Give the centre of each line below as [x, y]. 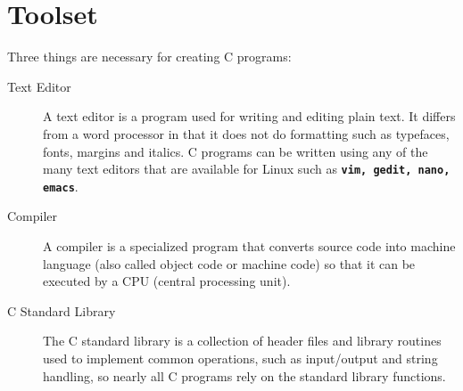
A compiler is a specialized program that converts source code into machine [249, 246]
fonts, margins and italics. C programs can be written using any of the [236, 151]
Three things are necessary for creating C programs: [149, 57]
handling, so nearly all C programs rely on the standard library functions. [244, 375]
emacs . [61, 186]
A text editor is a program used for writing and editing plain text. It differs [249, 116]
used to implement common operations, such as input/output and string [240, 358]
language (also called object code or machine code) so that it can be [229, 263]
